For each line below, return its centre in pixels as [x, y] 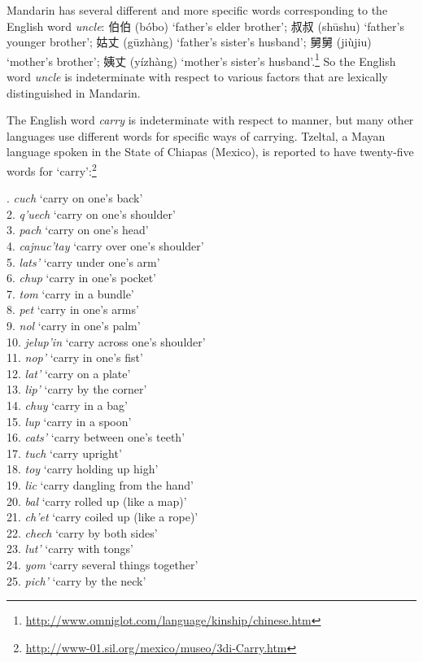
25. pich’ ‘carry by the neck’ [76, 580]
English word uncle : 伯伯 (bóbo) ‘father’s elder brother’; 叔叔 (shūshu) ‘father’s [205, 26]
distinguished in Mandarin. [74, 92]
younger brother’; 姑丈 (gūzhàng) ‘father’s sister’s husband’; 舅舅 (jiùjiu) [189, 42]
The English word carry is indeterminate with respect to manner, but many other [210, 120]
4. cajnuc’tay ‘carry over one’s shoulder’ [105, 246]
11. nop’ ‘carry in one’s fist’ [75, 357]
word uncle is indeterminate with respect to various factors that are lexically [197, 77]
